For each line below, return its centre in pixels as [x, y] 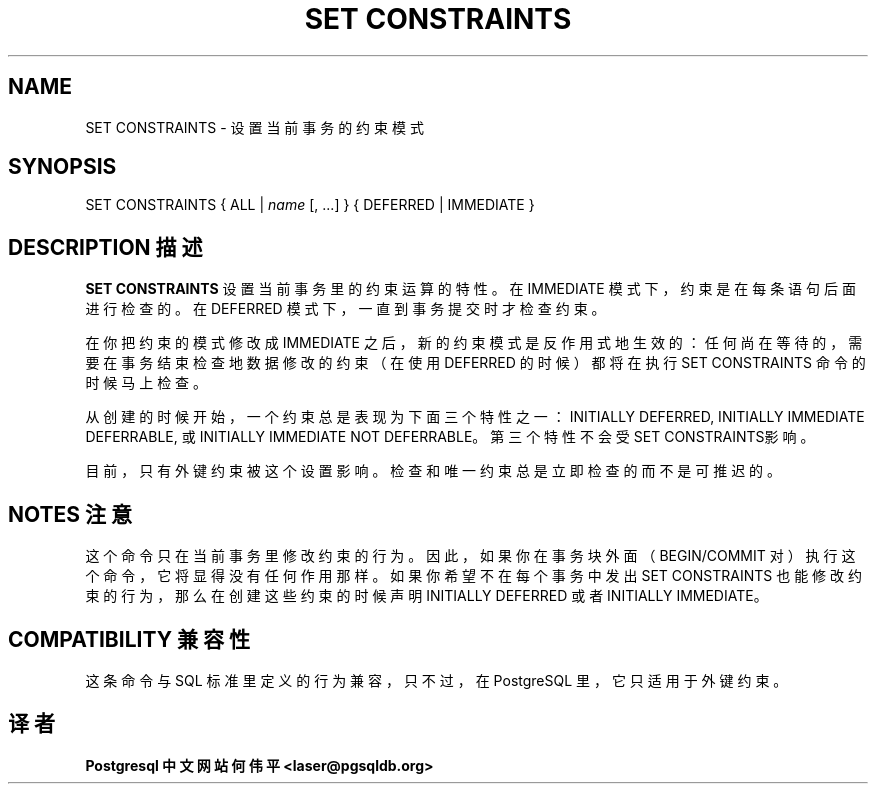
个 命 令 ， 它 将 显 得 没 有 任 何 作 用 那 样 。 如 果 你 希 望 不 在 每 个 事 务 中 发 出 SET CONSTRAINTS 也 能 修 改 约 [473, 576]
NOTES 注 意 [70, 514]
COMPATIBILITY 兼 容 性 [129, 639]
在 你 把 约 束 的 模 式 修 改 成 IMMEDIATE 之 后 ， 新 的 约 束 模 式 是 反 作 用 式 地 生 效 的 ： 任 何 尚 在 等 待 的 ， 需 [474, 343]
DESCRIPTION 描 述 [105, 247]
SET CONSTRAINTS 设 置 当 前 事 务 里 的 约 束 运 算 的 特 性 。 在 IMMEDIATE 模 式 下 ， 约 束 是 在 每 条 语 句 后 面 [470, 289]
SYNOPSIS [62, 167]
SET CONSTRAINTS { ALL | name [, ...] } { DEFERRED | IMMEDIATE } [310, 205]
